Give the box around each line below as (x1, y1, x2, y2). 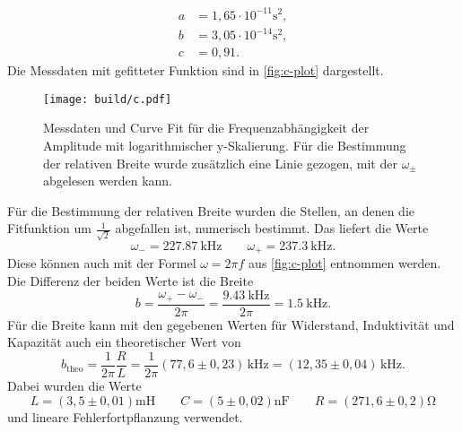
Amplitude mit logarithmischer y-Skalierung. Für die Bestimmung (43, 135, 406, 154)
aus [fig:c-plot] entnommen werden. (248, 254, 441, 272)
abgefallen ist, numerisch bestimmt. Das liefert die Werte (115, 219, 429, 238)
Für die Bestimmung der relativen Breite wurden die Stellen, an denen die (7, 201, 415, 220)
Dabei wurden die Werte (7, 376, 142, 394)
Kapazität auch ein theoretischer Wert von (7, 333, 241, 351)
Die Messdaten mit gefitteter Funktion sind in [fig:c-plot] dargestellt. (7, 61, 384, 80)
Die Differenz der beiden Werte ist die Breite (7, 272, 254, 290)
